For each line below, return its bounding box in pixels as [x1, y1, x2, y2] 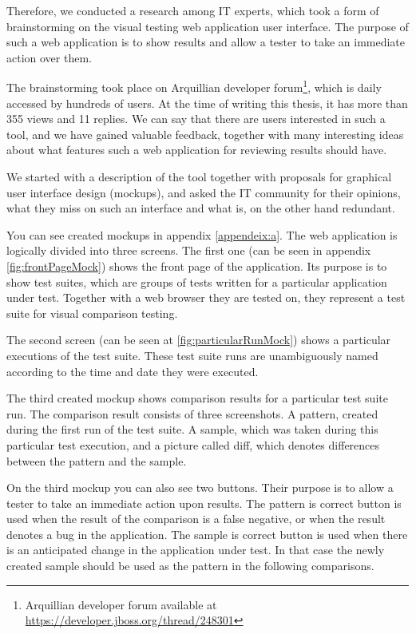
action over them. [6, 49, 92, 65]
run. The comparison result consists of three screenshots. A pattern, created [6, 405, 378, 422]
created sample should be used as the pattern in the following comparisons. [6, 557, 374, 574]
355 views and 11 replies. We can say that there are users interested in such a [6, 110, 386, 127]
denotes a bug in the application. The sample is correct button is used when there [6, 525, 408, 542]
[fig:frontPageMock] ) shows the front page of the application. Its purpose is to [6, 257, 387, 274]
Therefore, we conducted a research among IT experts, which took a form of [6, 2, 379, 18]
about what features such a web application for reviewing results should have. [6, 141, 387, 158]
